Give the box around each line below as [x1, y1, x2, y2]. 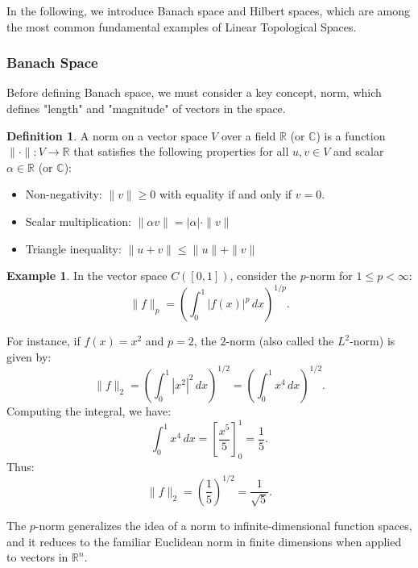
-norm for [305, 267, 353, 284]
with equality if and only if [159, 186, 292, 203]
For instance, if [6, 332, 81, 349]
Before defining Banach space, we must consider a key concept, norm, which [6, 84, 382, 101]
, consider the [230, 267, 297, 284]
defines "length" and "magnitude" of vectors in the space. [6, 100, 286, 116]
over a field [221, 127, 276, 144]
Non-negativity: [25, 186, 102, 203]
